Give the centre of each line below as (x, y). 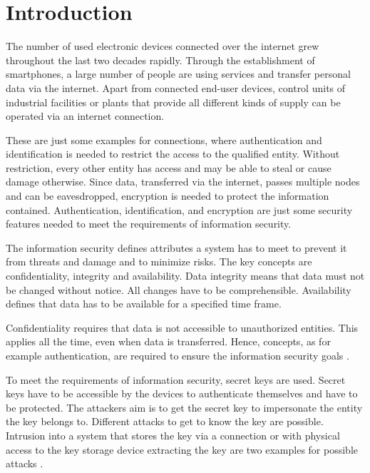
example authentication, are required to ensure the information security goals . (178, 355)
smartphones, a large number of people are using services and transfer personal (178, 74)
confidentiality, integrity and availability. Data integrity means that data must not (185, 276)
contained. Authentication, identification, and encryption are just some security (179, 209)
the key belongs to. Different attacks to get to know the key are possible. (165, 421)
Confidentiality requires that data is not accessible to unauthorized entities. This (182, 327)
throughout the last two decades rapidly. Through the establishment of (160, 60)
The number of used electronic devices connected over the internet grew (163, 46)
